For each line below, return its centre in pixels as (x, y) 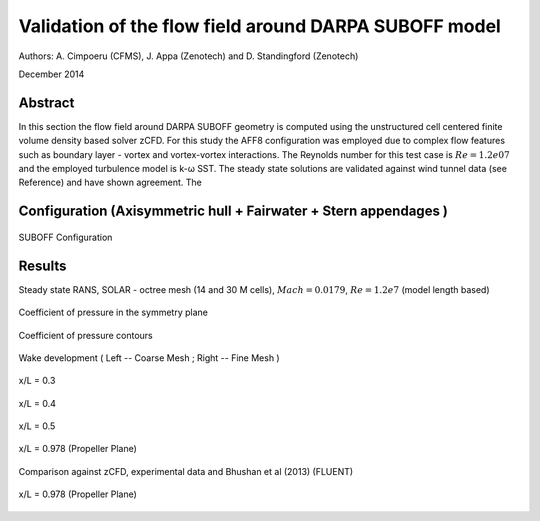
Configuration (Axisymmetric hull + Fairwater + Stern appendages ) (233, 211)
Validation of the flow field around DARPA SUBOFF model (260, 26)
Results (42, 265)
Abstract (46, 102)
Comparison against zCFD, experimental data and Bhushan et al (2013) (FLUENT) (186, 471)
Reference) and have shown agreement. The (110, 182)
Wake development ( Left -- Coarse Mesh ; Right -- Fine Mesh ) (149, 357)
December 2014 (51, 74)
